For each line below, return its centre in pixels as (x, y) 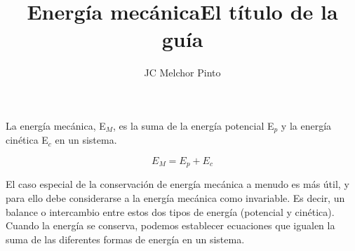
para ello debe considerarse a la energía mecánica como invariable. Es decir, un (175, 198)
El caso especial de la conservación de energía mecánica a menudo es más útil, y (177, 184)
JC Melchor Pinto (182, 73)
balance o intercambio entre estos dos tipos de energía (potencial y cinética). (170, 211)
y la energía (306, 125)
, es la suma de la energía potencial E (194, 125)
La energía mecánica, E (56, 125)
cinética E (27, 140)
